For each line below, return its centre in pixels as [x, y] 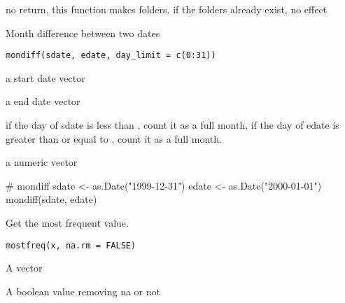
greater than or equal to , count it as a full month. [114, 138]
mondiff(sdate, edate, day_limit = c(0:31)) [111, 56]
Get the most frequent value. [67, 223]
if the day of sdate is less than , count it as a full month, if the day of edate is [172, 125]
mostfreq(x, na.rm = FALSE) [71, 245]
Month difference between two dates [83, 33]
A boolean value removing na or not [83, 291]
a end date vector [43, 101]
